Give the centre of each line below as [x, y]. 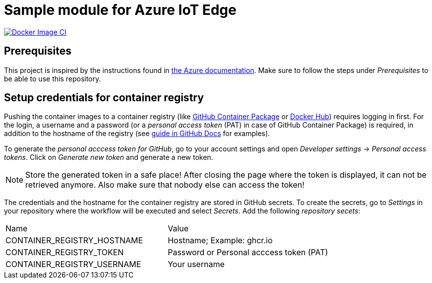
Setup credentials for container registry [104, 98]
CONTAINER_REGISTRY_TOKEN [65, 252]
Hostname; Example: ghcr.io [220, 241]
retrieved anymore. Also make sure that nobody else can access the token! [165, 185]
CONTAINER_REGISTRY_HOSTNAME [74, 241]
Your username [196, 264]
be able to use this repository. [53, 78]
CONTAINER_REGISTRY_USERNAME [73, 264]
